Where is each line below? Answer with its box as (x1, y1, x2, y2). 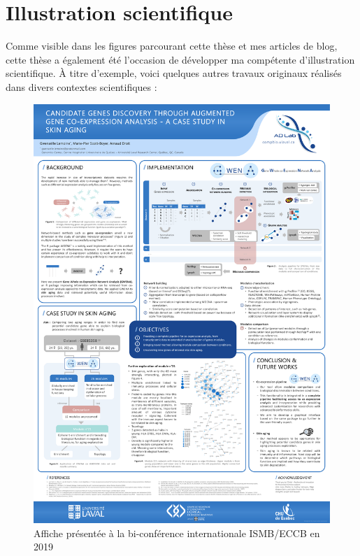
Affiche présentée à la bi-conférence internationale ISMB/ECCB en (34, 525, 320, 540)
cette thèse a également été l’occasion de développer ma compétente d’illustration (6, 52, 355, 66)
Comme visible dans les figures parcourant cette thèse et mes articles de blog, (6, 38, 338, 53)
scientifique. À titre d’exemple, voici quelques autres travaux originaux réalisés (6, 66, 342, 80)
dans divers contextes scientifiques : (6, 79, 157, 94)
